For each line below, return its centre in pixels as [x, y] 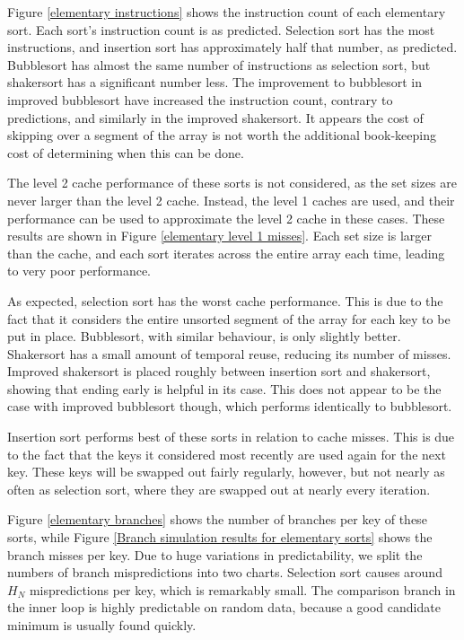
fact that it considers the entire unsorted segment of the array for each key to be [229, 318]
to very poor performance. [79, 271]
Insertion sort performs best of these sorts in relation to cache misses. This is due [231, 437]
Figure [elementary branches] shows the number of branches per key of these [217, 519]
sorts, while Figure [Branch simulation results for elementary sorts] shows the [220, 537]
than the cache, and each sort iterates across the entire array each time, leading [226, 253]
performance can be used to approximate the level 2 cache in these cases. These [226, 218]
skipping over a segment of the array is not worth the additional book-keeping [222, 135]
